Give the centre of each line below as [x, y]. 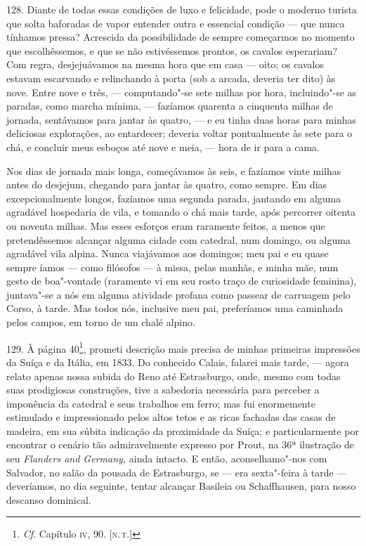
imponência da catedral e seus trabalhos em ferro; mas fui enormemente [161, 403]
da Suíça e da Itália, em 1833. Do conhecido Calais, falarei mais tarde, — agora [178, 362]
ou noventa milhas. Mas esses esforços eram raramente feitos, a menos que [166, 225]
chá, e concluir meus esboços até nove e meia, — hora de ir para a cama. [163, 147]
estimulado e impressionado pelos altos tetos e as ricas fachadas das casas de [171, 417]
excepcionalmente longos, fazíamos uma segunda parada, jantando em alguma [174, 198]
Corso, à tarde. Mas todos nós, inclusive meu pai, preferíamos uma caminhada [175, 308]
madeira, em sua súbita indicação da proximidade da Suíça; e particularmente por [183, 430]
